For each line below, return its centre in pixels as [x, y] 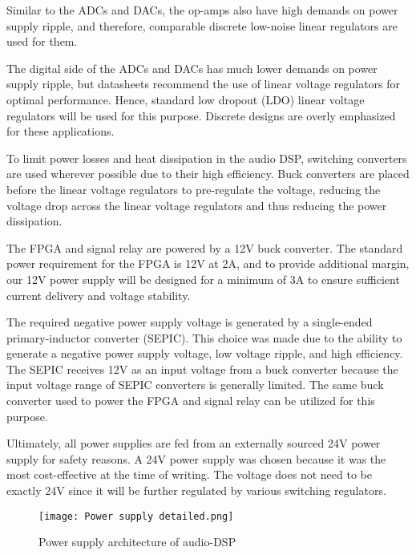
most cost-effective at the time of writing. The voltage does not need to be [189, 474]
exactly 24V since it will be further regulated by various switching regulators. [196, 490]
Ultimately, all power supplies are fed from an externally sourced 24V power [194, 443]
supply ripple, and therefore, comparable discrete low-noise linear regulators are [202, 25]
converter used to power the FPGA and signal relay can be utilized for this [191, 401]
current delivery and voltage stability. [99, 295]
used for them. [42, 41]
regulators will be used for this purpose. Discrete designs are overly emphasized [201, 115]
